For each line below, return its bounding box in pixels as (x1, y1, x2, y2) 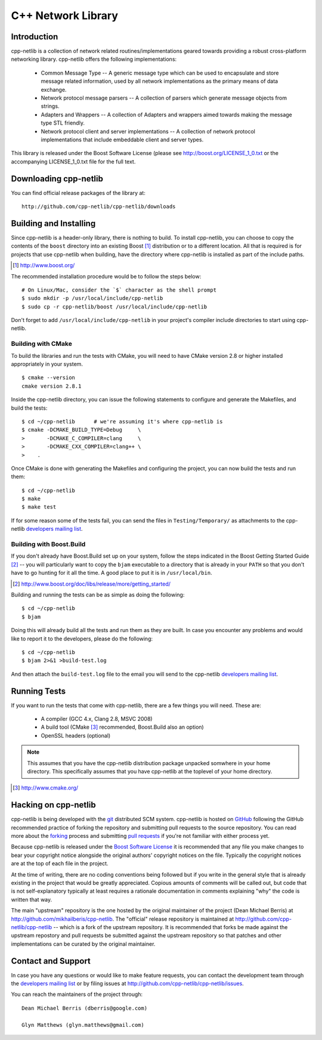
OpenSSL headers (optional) (41, 732, 111, 739)
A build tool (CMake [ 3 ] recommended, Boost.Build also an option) (41, 723, 204, 731)
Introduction (11, 32, 58, 42)
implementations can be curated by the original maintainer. (11, 940, 156, 948)
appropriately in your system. (11, 361, 83, 367)
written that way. (11, 896, 52, 903)
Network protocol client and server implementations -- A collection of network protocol (41, 128, 256, 135)
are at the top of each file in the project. (11, 860, 109, 867)
